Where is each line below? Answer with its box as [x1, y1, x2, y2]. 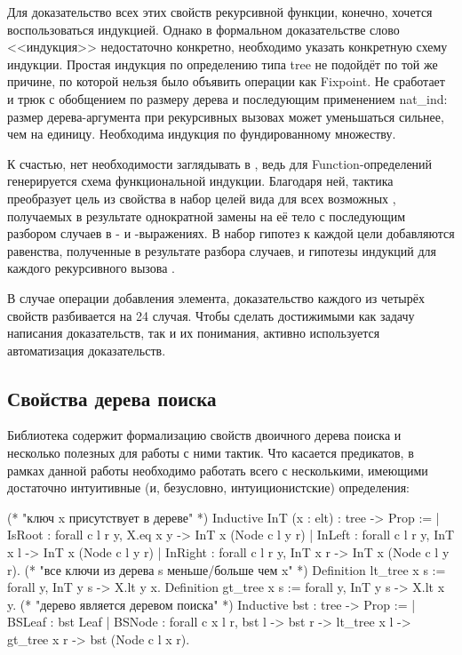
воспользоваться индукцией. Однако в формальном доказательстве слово [7, 20, 400, 38]
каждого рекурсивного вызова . [7, 259, 175, 277]
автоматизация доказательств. [7, 340, 166, 359]
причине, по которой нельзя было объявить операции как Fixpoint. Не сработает [7, 72, 445, 91]
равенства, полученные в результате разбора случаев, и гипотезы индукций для [7, 241, 437, 260]
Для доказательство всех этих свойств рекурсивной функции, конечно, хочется [7, 3, 433, 20]
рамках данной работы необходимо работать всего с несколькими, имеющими [7, 460, 428, 479]
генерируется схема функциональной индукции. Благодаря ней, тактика [7, 172, 394, 190]
